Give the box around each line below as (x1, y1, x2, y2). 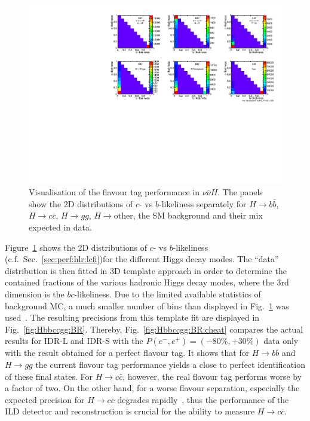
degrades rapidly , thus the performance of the (117, 393, 289, 405)
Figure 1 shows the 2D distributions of (5, 241, 148, 253)
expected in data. (29, 221, 92, 233)
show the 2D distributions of (29, 197, 133, 210)
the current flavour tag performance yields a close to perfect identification (35, 358, 305, 370)
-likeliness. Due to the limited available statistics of (74, 288, 261, 300)
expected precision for (5, 393, 85, 405)
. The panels (217, 186, 263, 198)
